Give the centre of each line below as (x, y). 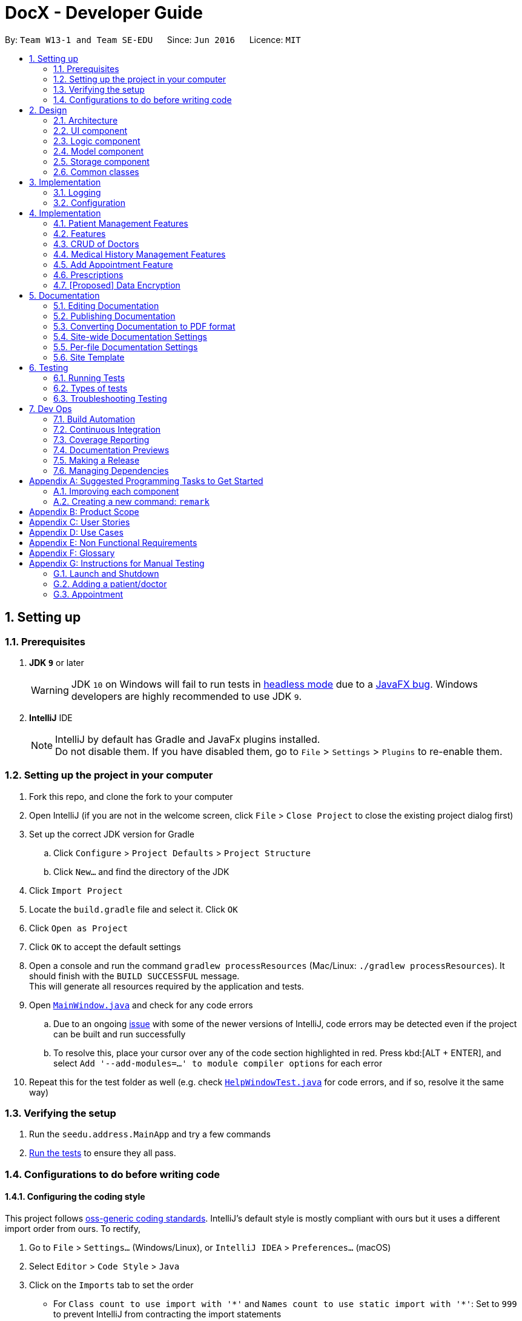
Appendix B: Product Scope (84, 511)
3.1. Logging (77, 192)
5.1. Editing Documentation (106, 305)
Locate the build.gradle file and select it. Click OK (134, 909)
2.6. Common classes (96, 171)
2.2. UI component (91, 130)
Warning (50, 690)
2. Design (48, 110)
